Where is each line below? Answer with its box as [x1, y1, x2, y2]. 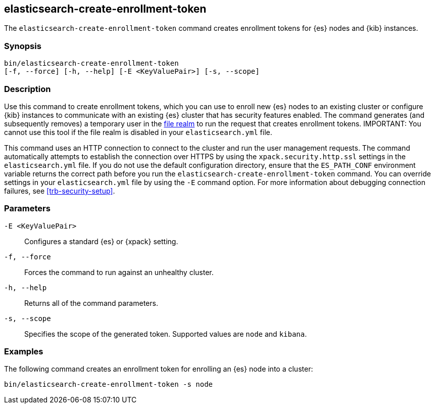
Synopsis [4, 40, 41, 51]
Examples [4, 346, 43, 357]
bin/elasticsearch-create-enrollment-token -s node [4, 380, 213, 389]
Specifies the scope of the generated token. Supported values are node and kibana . [24, 329, 307, 338]
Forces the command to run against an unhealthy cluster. [24, 267, 214, 277]
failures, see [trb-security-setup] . [4, 186, 115, 195]
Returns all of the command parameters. [24, 298, 158, 307]
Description [4, 83, 51, 94]
